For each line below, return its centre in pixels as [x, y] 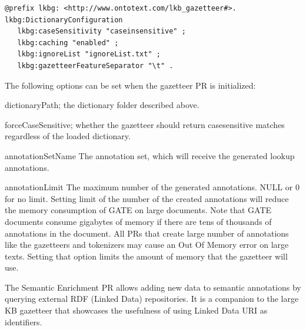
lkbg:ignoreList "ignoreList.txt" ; [89, 54]
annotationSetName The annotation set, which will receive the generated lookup [150, 155]
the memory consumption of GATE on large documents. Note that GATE [138, 210]
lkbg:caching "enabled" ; [68, 43]
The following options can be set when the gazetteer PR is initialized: [130, 85]
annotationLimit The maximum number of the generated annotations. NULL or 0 [152, 187]
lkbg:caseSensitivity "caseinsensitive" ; [102, 31]
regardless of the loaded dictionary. [68, 136]
